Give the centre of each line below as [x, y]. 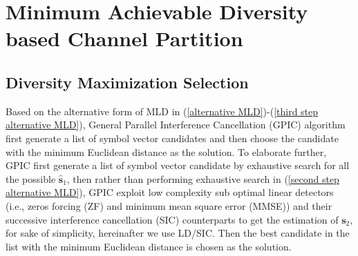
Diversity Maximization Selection [127, 82]
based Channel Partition [124, 38]
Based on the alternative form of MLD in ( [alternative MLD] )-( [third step [162, 111]
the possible [31, 178]
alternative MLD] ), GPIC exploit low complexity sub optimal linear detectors [170, 192]
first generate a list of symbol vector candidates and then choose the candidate [172, 138]
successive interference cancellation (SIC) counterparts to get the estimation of [172, 219]
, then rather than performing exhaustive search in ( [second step [203, 178]
